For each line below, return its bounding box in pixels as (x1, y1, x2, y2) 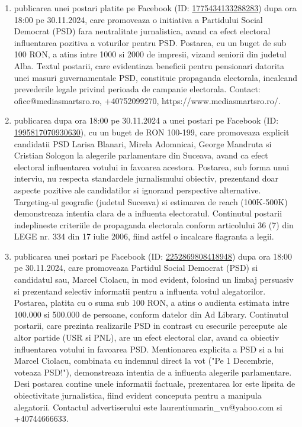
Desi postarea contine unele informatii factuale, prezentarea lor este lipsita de (14, 377, 295, 390)
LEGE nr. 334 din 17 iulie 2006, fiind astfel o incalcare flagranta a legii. (14, 230, 274, 242)
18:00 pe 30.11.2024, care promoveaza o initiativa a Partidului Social (14, 13, 263, 25)
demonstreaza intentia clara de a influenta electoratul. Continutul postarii (14, 207, 282, 219)
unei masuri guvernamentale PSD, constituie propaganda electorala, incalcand (14, 71, 298, 83)
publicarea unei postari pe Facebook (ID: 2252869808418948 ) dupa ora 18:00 (14, 250, 293, 262)
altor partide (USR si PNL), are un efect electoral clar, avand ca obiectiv (14, 331, 279, 344)
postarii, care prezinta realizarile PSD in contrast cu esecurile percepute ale (14, 319, 288, 332)
